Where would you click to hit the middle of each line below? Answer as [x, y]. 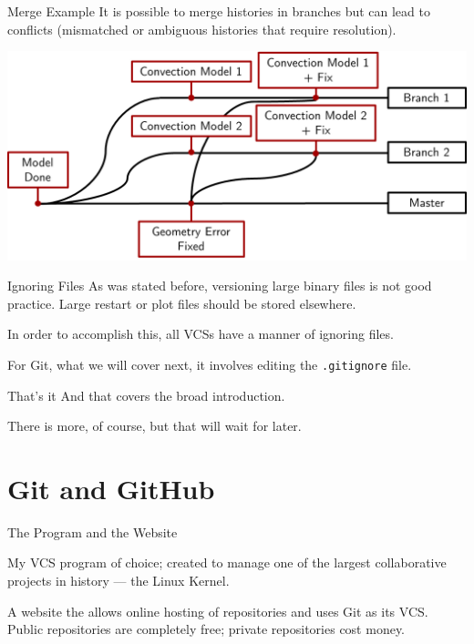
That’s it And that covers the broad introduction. [146, 395]
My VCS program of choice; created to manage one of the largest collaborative [227, 562]
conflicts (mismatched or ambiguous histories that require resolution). [202, 29]
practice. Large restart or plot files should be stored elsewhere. [182, 303]
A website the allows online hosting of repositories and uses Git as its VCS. [218, 611]
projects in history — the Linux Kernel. [118, 581]
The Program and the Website [93, 532]
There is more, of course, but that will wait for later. [155, 426]
